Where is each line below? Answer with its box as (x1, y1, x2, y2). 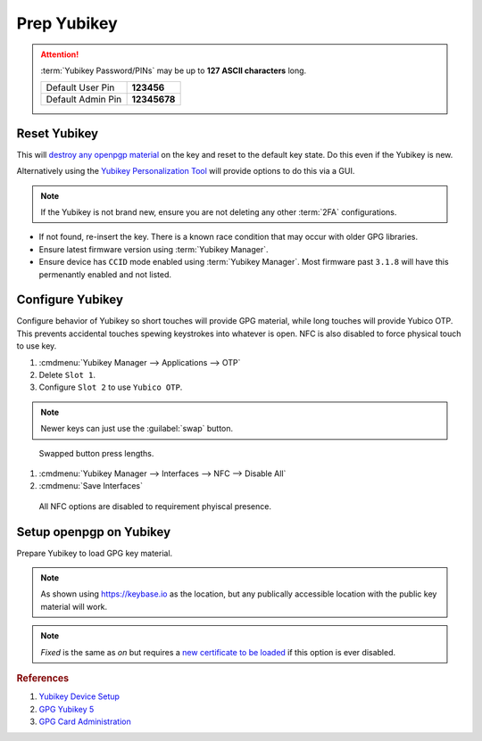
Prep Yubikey (16, 13, 118, 33)
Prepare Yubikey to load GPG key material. (16, 548, 173, 558)
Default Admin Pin (46, 94, 122, 106)
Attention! (40, 49, 79, 60)
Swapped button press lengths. (38, 448, 154, 458)
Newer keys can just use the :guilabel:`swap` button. (40, 424, 234, 434)
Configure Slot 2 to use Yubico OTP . (38, 382, 183, 392)
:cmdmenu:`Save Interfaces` (38, 481, 143, 491)
